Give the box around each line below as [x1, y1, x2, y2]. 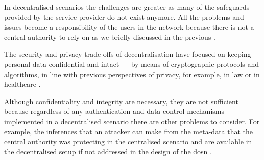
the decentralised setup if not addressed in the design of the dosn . [4, 146, 212, 156]
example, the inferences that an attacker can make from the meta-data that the [4, 126, 253, 136]
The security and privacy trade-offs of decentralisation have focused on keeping [4, 49, 251, 59]
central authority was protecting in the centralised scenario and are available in [4, 136, 252, 147]
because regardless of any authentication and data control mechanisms [4, 106, 224, 117]
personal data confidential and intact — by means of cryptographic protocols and [4, 58, 259, 69]
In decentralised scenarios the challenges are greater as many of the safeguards [4, 2, 250, 12]
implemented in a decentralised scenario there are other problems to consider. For [4, 116, 260, 126]
